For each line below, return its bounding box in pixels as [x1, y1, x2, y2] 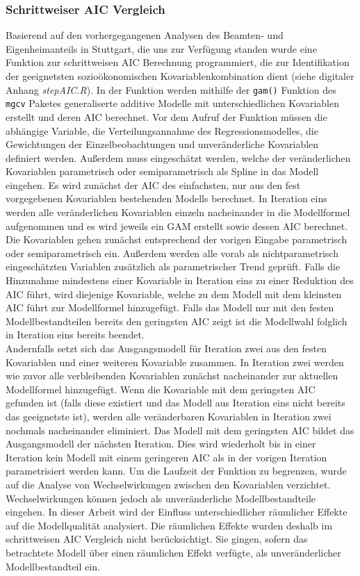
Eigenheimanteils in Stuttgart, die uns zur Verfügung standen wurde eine [6, 41, 317, 56]
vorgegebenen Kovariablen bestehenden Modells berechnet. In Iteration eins [6, 191, 327, 206]
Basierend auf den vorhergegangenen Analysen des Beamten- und [6, 28, 284, 42]
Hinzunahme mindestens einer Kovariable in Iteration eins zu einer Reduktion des [6, 273, 354, 288]
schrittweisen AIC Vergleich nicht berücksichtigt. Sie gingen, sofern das [6, 532, 308, 546]
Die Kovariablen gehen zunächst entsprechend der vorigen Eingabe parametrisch [6, 232, 347, 247]
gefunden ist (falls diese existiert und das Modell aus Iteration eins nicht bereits [6, 395, 345, 410]
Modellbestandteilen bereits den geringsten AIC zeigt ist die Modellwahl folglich [6, 313, 347, 328]
